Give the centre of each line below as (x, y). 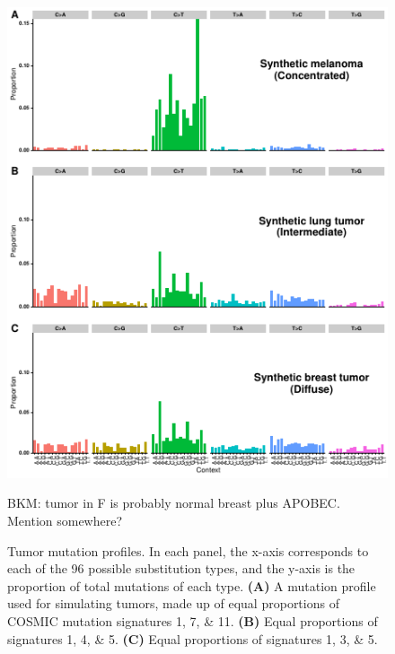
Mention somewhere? (65, 520)
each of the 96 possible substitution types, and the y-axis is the (181, 568)
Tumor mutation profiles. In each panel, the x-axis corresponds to (188, 550)
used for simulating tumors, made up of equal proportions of (173, 603)
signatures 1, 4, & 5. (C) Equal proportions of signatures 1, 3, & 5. (193, 638)
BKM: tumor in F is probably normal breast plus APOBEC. (174, 503)
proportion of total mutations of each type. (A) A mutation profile (192, 585)
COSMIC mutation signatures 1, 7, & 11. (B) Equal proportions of (193, 620)
